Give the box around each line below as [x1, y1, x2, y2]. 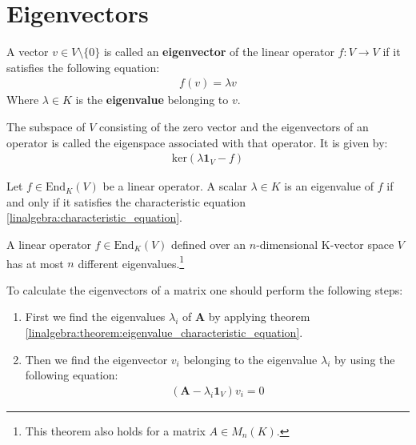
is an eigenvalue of [284, 178, 374, 194]
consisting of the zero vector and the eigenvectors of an [99, 118, 369, 134]
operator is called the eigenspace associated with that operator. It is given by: [6, 134, 388, 150]
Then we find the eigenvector [25, 351, 168, 367]
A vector [6, 43, 49, 60]
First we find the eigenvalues [25, 308, 166, 325]
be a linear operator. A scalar [102, 178, 247, 194]
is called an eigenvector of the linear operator [103, 43, 334, 60]
